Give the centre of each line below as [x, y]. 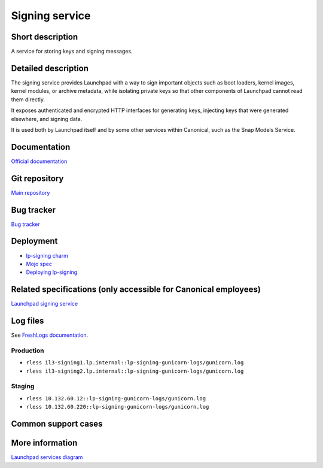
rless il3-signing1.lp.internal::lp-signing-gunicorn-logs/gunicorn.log [135, 363]
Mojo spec [39, 264]
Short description [45, 37]
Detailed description [50, 68]
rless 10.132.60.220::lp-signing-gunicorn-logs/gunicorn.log [118, 407]
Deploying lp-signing [52, 272]
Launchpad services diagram [47, 457]
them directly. [28, 99]
